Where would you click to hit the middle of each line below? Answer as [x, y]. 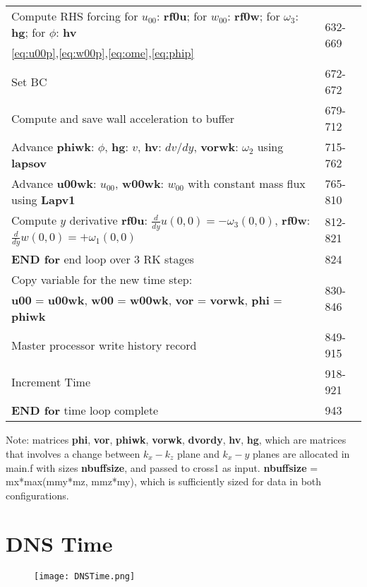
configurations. [37, 495]
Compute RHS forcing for [75, 16]
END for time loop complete [85, 410]
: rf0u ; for [182, 16]
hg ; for [29, 32]
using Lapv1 [43, 200]
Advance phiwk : [53, 147]
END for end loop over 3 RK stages [103, 259]
